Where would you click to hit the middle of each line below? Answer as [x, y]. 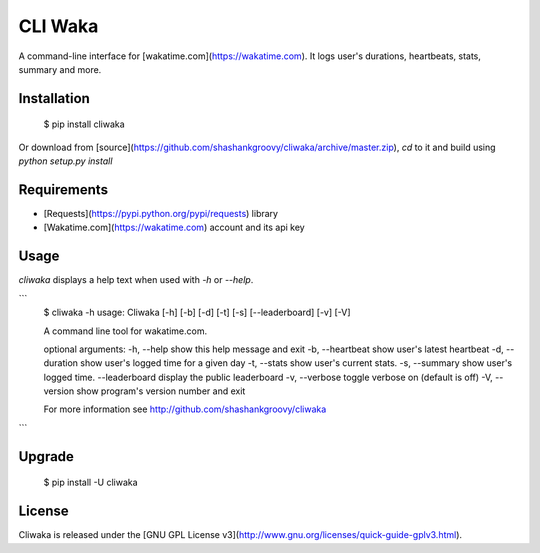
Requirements [63, 189]
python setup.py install [65, 161]
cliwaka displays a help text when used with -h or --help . [136, 280]
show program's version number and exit [161, 391]
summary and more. [60, 69]
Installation [54, 98]
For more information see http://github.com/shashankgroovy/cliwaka [185, 409]
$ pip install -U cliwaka [91, 482]
